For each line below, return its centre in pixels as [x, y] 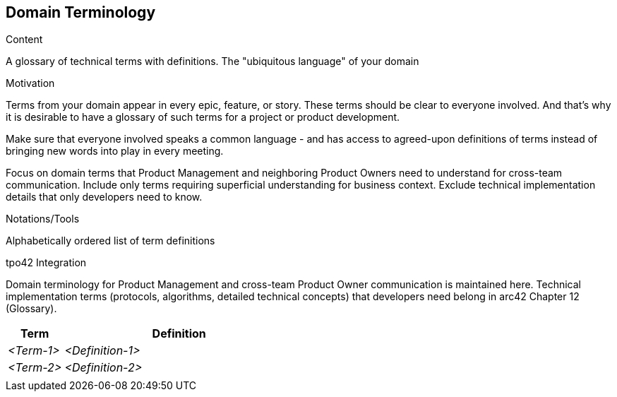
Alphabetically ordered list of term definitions [110, 241]
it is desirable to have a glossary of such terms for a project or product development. [203, 117]
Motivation [30, 83]
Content [24, 40]
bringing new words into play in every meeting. [115, 151]
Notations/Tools [43, 219]
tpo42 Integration [46, 263]
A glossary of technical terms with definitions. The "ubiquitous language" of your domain [212, 61]
